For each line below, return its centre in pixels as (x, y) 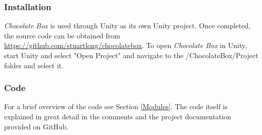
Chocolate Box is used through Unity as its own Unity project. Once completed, (127, 26)
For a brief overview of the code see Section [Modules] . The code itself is (116, 106)
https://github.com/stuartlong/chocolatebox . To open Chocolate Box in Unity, (126, 45)
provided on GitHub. (36, 126)
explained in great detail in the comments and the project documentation (118, 116)
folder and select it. (34, 65)
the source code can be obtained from (62, 35)
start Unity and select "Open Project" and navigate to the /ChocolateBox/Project (131, 55)
